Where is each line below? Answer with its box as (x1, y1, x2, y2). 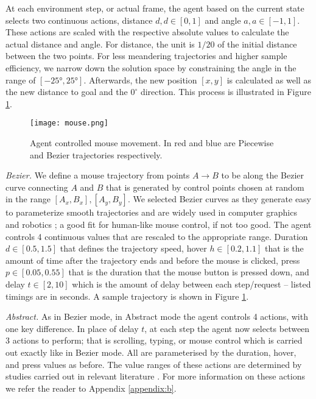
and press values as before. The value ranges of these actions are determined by (5, 358, 302, 370)
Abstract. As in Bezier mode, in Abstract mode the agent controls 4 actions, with (5, 310, 308, 323)
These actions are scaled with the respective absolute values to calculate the (5, 26, 289, 38)
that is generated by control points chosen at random (106, 180, 304, 193)
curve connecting (5, 180, 68, 193)
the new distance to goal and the (5, 85, 128, 98)
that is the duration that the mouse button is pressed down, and (68, 266, 309, 278)
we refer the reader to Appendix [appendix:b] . (5, 381, 177, 394)
